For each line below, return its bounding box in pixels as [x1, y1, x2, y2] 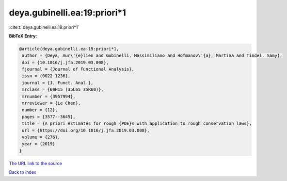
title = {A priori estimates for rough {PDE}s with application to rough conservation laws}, [22, 121, 252, 126]
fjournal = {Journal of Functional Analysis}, [22, 66, 134, 72]
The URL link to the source [9, 160, 63, 166]
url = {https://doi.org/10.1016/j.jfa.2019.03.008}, [22, 128, 150, 133]
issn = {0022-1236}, [22, 73, 71, 79]
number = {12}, [22, 107, 58, 113]
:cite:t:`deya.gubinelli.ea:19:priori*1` [9, 24, 80, 30]
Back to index [9, 169, 36, 175]
